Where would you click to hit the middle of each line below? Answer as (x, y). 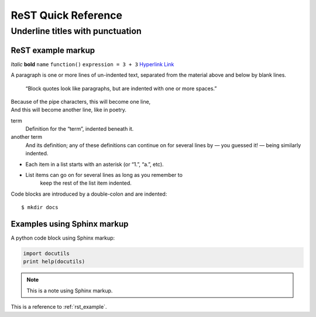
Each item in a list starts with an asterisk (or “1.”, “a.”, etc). (95, 164)
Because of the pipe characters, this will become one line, (81, 101)
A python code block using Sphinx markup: (63, 238)
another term (27, 137)
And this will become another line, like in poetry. (69, 110)
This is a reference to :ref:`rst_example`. (59, 307)
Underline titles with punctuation (76, 31)
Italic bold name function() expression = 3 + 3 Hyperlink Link (92, 64)
